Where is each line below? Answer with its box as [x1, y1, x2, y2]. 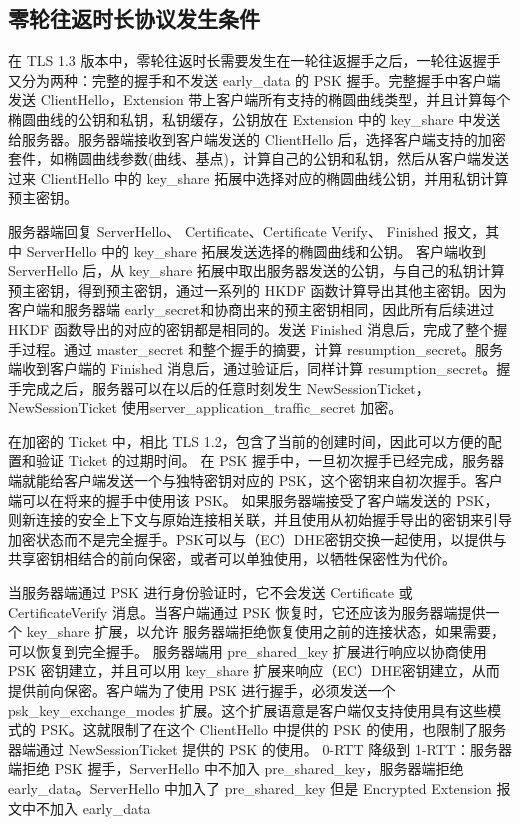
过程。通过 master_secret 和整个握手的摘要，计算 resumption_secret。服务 [21, 338, 504, 359]
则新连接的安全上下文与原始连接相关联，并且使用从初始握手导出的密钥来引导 [8, 509, 512, 530]
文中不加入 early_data [8, 797, 151, 818]
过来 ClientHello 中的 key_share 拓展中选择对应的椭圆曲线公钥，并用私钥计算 [8, 167, 509, 188]
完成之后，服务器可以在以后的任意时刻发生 [21, 377, 302, 398]
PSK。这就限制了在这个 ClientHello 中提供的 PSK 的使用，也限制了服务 [40, 719, 507, 740]
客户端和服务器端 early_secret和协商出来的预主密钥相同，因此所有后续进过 [8, 299, 495, 320]
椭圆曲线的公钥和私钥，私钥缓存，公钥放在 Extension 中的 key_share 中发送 [8, 108, 501, 129]
